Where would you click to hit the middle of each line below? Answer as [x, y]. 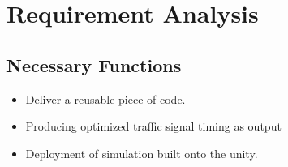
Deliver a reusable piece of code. [105, 98]
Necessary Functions [94, 64]
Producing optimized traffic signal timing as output [153, 126]
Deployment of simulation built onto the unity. [142, 153]
